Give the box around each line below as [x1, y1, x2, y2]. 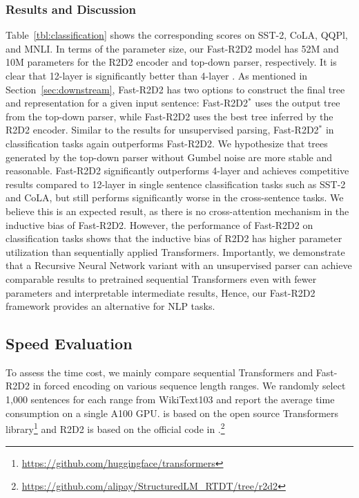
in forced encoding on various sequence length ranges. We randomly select [32, 378, 346, 393]
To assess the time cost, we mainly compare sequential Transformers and [6, 365, 313, 379]
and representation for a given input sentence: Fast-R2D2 [6, 95, 248, 110]
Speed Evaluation [6, 333, 133, 354]
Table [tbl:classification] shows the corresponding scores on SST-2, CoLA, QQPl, [6, 28, 348, 42]
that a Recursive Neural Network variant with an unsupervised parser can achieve [6, 258, 352, 273]
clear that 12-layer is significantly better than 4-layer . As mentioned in [6, 68, 308, 82]
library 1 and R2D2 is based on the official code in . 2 [6, 420, 225, 436]
